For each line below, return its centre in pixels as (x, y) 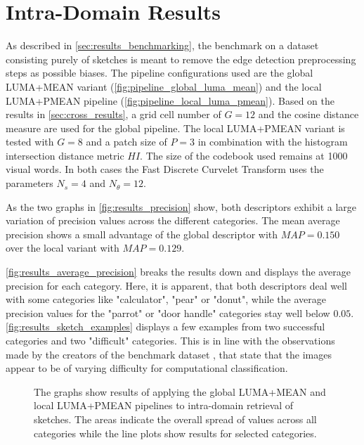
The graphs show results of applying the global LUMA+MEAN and (180, 391)
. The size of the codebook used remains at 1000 (244, 155)
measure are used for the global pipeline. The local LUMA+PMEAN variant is (175, 128)
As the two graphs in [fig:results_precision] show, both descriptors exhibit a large (181, 206)
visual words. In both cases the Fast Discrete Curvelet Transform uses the (165, 169)
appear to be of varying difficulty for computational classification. (147, 368)
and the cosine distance (308, 114)
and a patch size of (126, 142)
